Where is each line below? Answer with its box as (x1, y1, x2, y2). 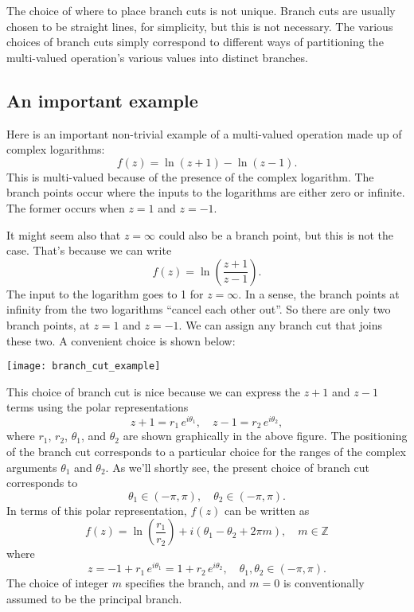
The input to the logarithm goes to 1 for (6, 285, 204, 302)
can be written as (224, 501, 310, 518)
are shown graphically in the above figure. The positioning (123, 427, 408, 444)
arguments (6, 458, 57, 475)
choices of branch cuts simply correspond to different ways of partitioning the (6, 33, 384, 50)
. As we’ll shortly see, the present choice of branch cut (105, 458, 369, 475)
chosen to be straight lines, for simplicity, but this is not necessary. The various (6, 18, 393, 34)
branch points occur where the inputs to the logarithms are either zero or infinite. (6, 184, 405, 201)
